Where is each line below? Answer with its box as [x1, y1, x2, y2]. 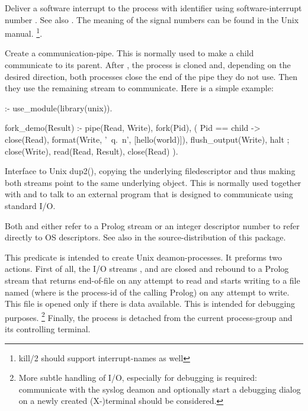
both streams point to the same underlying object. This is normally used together [5, 176, 301, 188]
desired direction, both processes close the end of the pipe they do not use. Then [5, 70, 298, 82]
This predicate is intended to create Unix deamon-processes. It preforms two [5, 251, 283, 263]
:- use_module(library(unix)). [5, 101, 113, 114]
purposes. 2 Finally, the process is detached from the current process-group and [5, 309, 293, 323]
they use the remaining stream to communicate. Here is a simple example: [5, 82, 274, 94]
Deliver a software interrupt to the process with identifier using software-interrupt [5, 2, 302, 14]
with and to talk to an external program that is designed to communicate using [5, 188, 293, 200]
